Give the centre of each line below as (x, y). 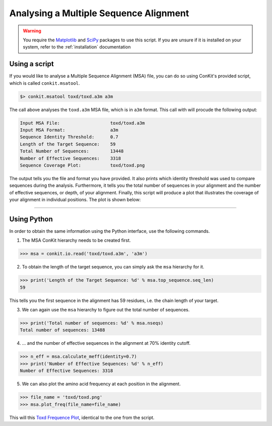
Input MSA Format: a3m (69, 130)
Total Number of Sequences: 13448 (72, 151)
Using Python (31, 219)
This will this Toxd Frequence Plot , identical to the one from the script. (82, 417)
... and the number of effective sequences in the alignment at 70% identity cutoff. (106, 343)
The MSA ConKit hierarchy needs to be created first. (76, 240)
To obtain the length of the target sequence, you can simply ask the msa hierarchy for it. (113, 267)
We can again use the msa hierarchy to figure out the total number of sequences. (106, 310)
